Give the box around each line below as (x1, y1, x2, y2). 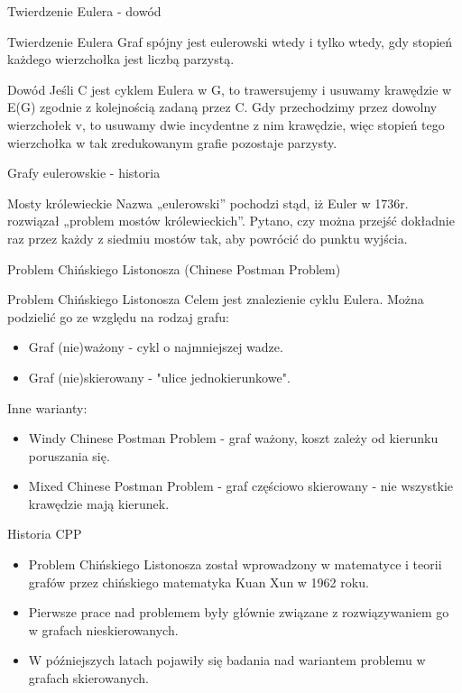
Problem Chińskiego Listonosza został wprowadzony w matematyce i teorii (28, 555, 442, 574)
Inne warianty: (7, 398, 88, 417)
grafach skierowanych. (28, 669, 149, 688)
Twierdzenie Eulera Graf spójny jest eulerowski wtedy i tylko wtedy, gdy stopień (7, 32, 453, 51)
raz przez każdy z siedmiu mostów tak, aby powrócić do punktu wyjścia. (7, 228, 408, 247)
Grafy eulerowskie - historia (7, 163, 161, 182)
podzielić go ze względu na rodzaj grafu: (7, 307, 229, 326)
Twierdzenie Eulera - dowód (7, 2, 162, 20)
